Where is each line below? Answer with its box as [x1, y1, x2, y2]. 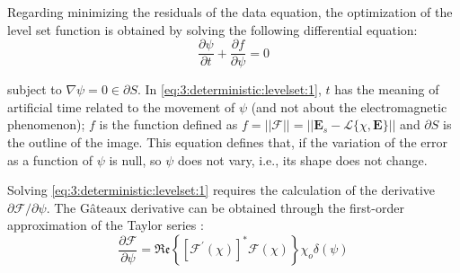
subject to [7, 80, 62, 99]
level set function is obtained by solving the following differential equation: [7, 20, 418, 39]
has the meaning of [334, 80, 439, 99]
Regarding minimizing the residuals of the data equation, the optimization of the [7, 3, 453, 21]
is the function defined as [99, 115, 238, 134]
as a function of [7, 150, 93, 169]
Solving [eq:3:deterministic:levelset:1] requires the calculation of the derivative [7, 181, 436, 199]
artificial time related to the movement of [7, 97, 235, 116]
